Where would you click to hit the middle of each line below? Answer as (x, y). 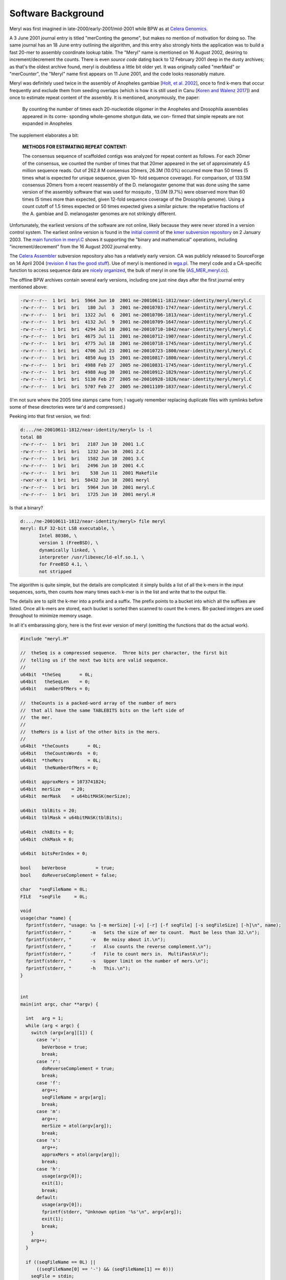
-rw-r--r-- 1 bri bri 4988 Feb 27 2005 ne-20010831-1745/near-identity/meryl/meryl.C (136, 365)
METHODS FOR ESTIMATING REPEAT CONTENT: (75, 147)
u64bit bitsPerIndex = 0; (54, 854)
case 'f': (49, 1083)
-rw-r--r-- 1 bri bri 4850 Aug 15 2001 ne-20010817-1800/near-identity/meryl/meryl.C (136, 358)
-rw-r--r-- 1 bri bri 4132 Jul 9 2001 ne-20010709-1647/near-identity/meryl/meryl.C (136, 322)
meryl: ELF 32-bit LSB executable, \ (67, 528)
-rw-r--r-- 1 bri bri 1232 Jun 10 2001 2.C (82, 451)
